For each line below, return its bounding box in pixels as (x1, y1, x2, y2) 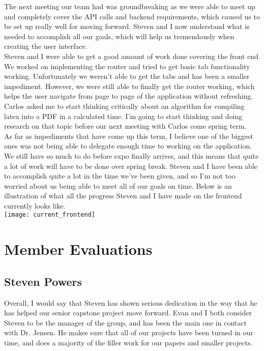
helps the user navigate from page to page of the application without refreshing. (4, 91, 253, 101)
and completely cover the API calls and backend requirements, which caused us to (4, 11, 260, 21)
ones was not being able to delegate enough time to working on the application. (4, 140, 252, 151)
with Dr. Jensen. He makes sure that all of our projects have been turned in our (4, 327, 253, 338)
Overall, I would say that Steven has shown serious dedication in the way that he (4, 297, 257, 308)
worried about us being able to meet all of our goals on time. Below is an (4, 180, 232, 191)
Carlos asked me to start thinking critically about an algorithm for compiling (4, 100, 245, 111)
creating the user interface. (4, 41, 87, 51)
